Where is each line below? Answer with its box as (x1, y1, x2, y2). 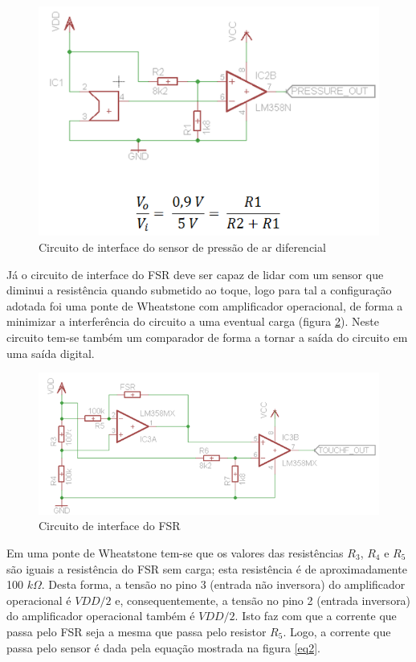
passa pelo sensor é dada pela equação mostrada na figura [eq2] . (6, 639, 320, 656)
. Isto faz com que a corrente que (235, 607, 397, 624)
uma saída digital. (6, 344, 95, 361)
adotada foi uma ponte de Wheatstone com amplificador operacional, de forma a (6, 297, 403, 314)
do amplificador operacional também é (6, 607, 195, 624)
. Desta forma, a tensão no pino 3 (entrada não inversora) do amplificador (41, 576, 406, 593)
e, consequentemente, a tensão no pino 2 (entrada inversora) (115, 591, 411, 608)
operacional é (6, 591, 71, 608)
